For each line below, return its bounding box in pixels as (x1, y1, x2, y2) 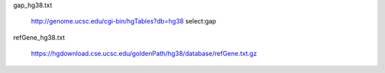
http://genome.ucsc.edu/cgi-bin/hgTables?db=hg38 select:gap (31, 17, 217, 26)
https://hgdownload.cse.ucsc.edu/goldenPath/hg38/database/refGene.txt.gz (31, 50, 257, 58)
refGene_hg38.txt (13, 33, 66, 42)
